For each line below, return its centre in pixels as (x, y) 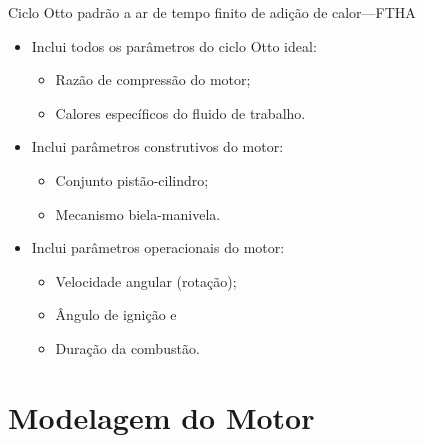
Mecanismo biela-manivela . (138, 213)
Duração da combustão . (127, 347)
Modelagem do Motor (161, 416)
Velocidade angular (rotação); (146, 280)
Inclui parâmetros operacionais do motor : (158, 247)
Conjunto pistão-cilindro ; (132, 179)
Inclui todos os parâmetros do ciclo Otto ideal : (174, 45)
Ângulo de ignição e (116, 314)
